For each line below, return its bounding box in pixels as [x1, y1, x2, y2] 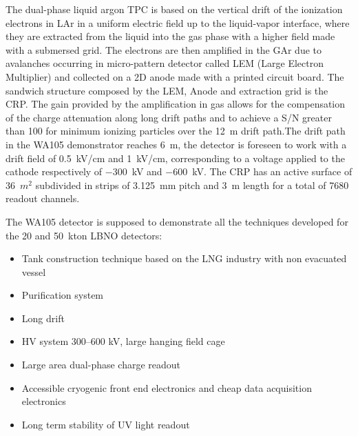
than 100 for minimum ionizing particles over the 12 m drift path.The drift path [6, 123, 346, 138]
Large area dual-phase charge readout [21, 357, 181, 372]
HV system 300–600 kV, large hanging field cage [21, 334, 225, 348]
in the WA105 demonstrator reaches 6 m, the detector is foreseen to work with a [6, 137, 347, 151]
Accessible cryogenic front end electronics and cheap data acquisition [21, 380, 312, 395]
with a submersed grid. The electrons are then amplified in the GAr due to [6, 42, 322, 57]
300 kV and [112, 164, 162, 179]
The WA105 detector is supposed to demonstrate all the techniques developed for [6, 214, 348, 228]
